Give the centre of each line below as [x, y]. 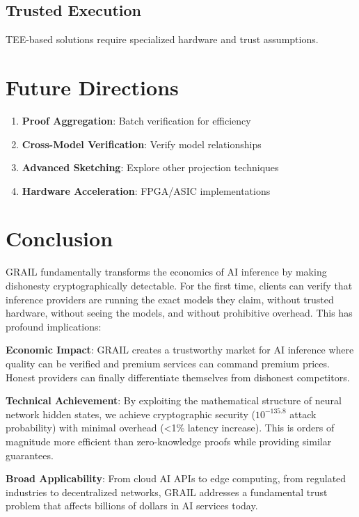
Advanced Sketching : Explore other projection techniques [150, 167]
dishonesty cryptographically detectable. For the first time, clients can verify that [179, 286]
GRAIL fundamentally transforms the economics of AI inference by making [166, 272]
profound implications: [54, 326]
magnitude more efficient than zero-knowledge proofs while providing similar [169, 441]
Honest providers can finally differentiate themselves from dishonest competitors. [178, 377]
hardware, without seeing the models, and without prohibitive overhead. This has [179, 313]
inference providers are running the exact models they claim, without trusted [170, 299]
